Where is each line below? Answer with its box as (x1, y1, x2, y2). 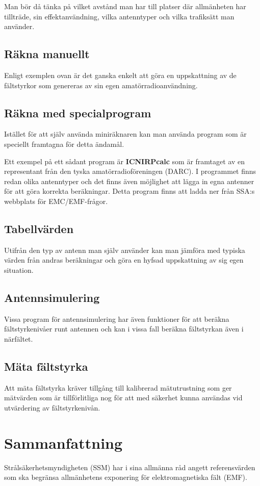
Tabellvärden (4, 220, 74, 236)
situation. (4, 264, 34, 275)
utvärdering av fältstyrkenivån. (4, 402, 100, 413)
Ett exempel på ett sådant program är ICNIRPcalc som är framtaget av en (4, 156, 245, 166)
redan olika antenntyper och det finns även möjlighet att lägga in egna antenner (4, 175, 254, 186)
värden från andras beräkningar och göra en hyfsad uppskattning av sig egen (4, 254, 244, 265)
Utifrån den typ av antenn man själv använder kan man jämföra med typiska (4, 244, 245, 255)
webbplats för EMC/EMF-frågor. (4, 195, 108, 206)
